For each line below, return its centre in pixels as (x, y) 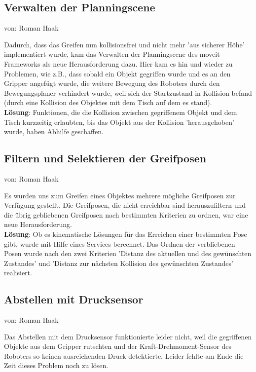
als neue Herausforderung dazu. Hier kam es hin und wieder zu (138, 63)
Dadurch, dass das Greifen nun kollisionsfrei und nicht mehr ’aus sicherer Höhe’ (124, 44)
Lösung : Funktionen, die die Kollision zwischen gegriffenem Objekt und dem (121, 112)
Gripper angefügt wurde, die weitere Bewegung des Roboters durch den (112, 83)
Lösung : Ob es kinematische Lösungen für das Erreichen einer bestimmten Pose (126, 234)
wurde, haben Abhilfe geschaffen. (54, 131)
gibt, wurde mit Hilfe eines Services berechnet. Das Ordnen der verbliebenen (120, 243)
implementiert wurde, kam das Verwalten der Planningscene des (101, 54)
